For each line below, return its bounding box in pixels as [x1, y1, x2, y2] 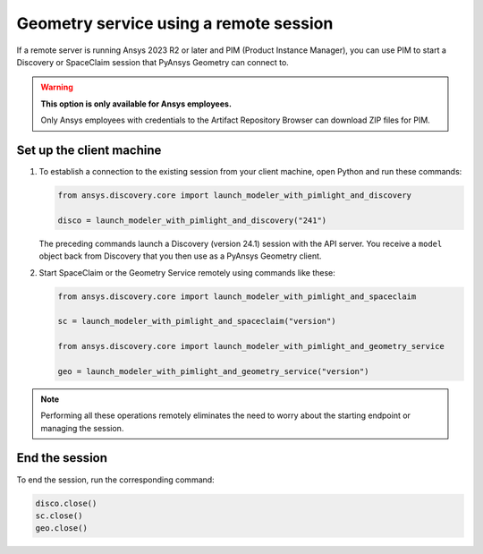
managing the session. [40, 422, 124, 433]
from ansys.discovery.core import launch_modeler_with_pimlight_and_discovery [57, 191, 411, 200]
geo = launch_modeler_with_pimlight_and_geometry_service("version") [57, 366, 369, 376]
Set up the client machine [16, 142, 162, 158]
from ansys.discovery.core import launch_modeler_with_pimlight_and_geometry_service [57, 341, 445, 352]
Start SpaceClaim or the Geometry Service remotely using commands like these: [38, 267, 335, 277]
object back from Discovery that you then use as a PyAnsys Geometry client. [38, 251, 322, 261]
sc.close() [35, 510, 83, 521]
